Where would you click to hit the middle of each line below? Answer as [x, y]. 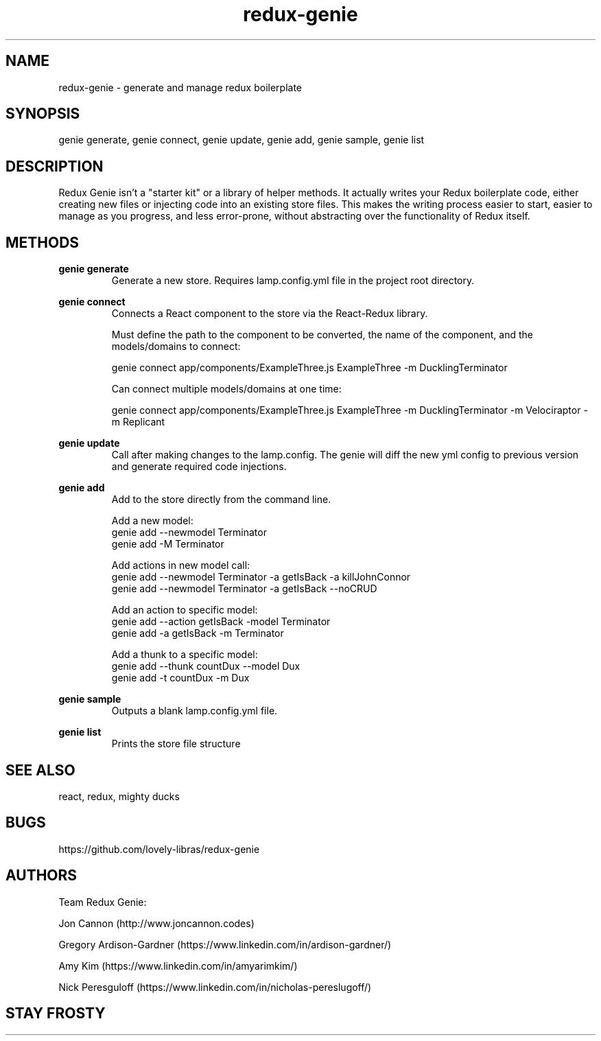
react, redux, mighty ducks [119, 796]
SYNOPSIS [43, 114]
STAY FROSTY [56, 1014]
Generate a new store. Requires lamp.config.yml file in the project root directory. [293, 281]
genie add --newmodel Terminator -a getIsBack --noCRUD [244, 589]
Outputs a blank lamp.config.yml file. [195, 711]
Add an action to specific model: [185, 610]
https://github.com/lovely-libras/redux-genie [159, 849]
